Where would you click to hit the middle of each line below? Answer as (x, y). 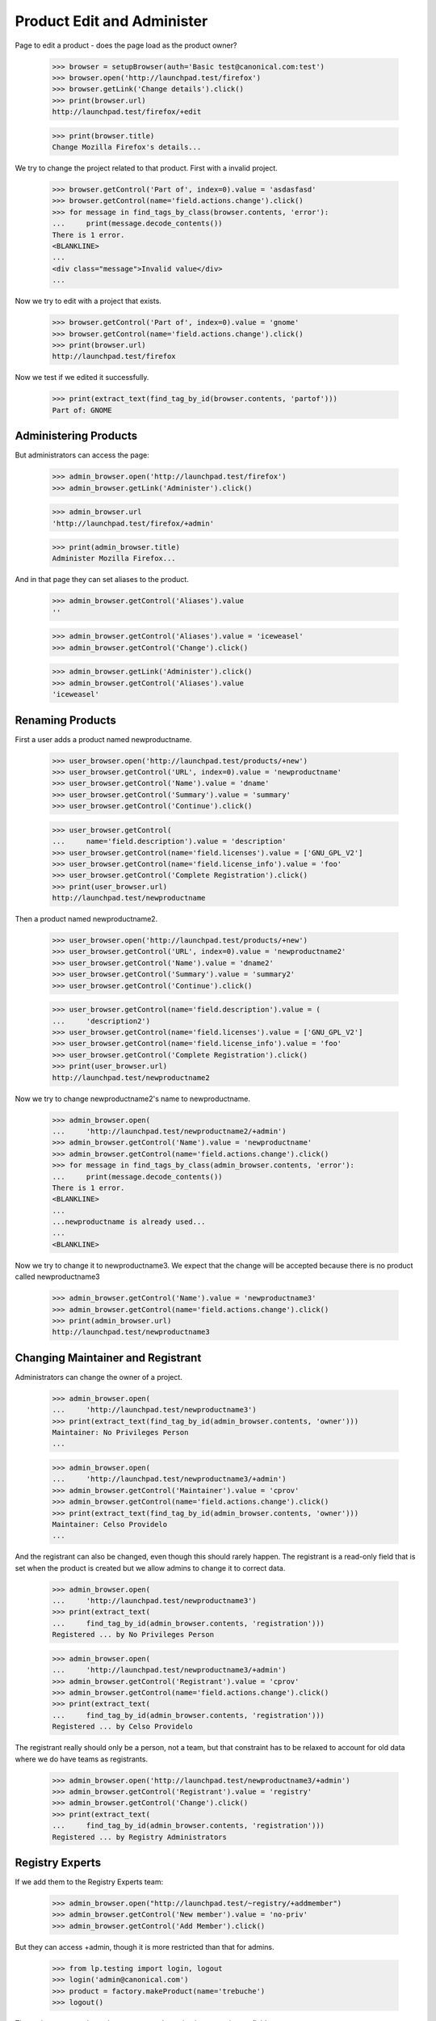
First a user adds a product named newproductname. (103, 739)
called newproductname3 (57, 1276)
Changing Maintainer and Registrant (108, 1358)
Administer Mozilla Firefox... (114, 559)
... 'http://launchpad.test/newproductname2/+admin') (169, 1131)
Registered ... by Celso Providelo (122, 1727)
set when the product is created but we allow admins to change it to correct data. (150, 1567)
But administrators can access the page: (82, 455)
